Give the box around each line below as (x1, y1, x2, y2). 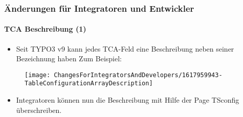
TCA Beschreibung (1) (4, 24, 86, 34)
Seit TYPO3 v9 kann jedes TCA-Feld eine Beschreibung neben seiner (16, 43, 234, 54)
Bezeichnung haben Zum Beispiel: (16, 53, 122, 64)
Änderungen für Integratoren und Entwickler (4, 2, 194, 14)
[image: (25, 71, 51, 79)
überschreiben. (16, 104, 62, 115)
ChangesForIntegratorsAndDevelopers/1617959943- (54, 71, 223, 79)
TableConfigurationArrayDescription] (25, 80, 153, 87)
